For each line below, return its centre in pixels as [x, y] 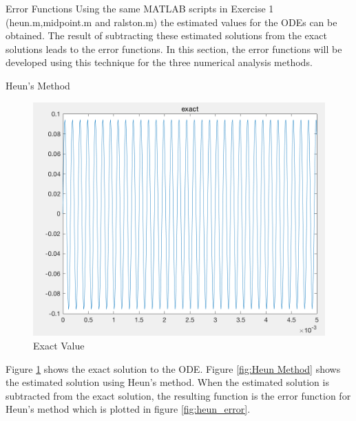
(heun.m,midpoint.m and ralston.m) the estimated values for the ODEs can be [171, 22]
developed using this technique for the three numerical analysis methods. [159, 62]
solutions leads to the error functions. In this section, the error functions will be [174, 48]
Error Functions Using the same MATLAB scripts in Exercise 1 [140, 8]
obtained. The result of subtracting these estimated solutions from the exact [166, 35]
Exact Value [59, 346]
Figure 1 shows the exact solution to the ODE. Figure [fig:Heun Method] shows [173, 368]
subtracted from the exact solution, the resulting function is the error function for [178, 395]
